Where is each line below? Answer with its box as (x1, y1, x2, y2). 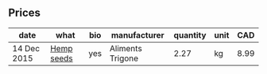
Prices (8, 6, 41, 20)
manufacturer (110, 29, 164, 40)
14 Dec (12, 43, 41, 54)
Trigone (109, 53, 139, 64)
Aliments (109, 43, 143, 54)
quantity (173, 29, 207, 40)
